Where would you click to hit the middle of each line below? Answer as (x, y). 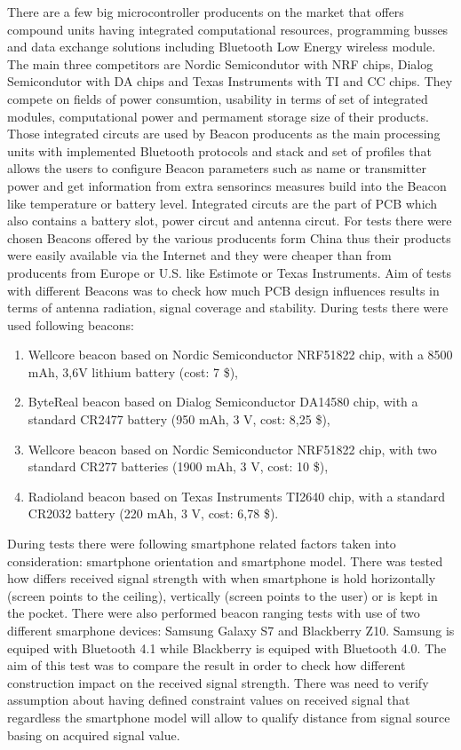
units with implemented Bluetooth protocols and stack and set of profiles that (219, 150)
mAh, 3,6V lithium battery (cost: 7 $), (133, 371)
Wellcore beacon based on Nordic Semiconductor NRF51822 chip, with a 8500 (240, 355)
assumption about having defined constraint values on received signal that (209, 700)
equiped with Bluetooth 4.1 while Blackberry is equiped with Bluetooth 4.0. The (227, 647)
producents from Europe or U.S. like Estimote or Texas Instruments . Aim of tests (230, 272)
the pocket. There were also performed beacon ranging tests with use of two (214, 613)
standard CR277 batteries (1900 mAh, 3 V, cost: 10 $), (178, 466)
